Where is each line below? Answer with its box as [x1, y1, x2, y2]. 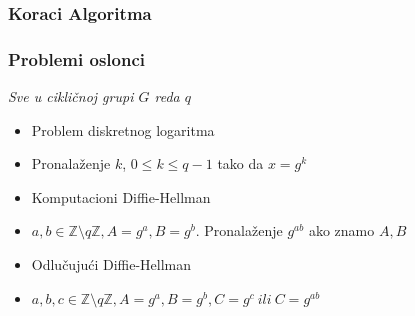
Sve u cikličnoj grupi [8, 86, 134, 107]
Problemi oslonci [8, 46, 145, 71]
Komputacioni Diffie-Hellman [31, 186, 211, 207]
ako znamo [308, 220, 375, 241]
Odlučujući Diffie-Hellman [31, 254, 192, 275]
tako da [217, 153, 264, 174]
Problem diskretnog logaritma [31, 119, 215, 140]
